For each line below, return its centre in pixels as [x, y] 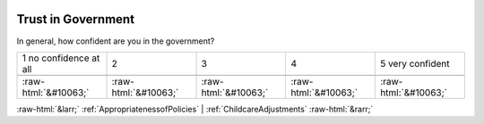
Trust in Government [75, 19]
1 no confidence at [61, 58]
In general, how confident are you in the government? [116, 41]
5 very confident [415, 63]
